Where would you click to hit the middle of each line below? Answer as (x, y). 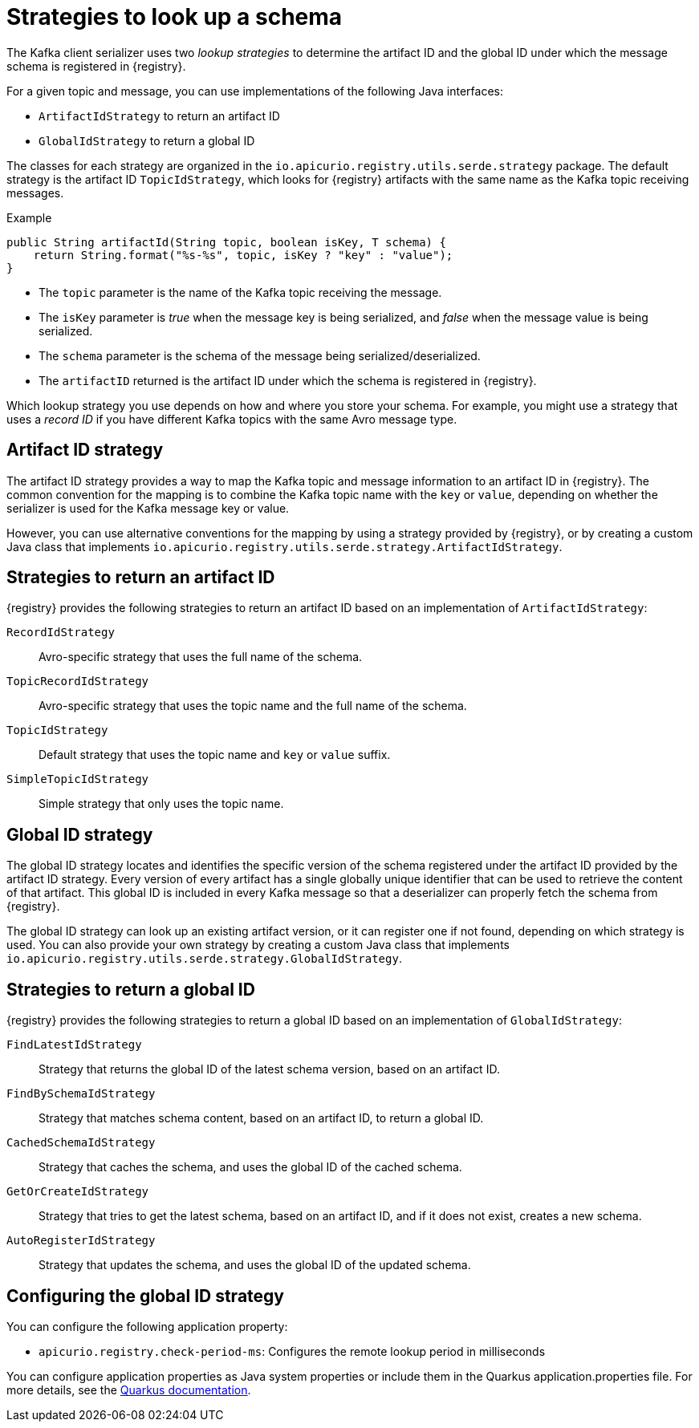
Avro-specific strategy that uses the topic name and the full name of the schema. (253, 706)
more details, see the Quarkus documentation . (129, 1389)
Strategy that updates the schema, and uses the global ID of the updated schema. (255, 1265)
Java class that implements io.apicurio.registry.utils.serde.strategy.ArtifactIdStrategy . (284, 546)
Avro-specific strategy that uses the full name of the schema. (201, 657)
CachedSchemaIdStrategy (81, 1143)
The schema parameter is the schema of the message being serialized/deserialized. (260, 355)
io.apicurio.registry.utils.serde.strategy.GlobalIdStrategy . (204, 959)
